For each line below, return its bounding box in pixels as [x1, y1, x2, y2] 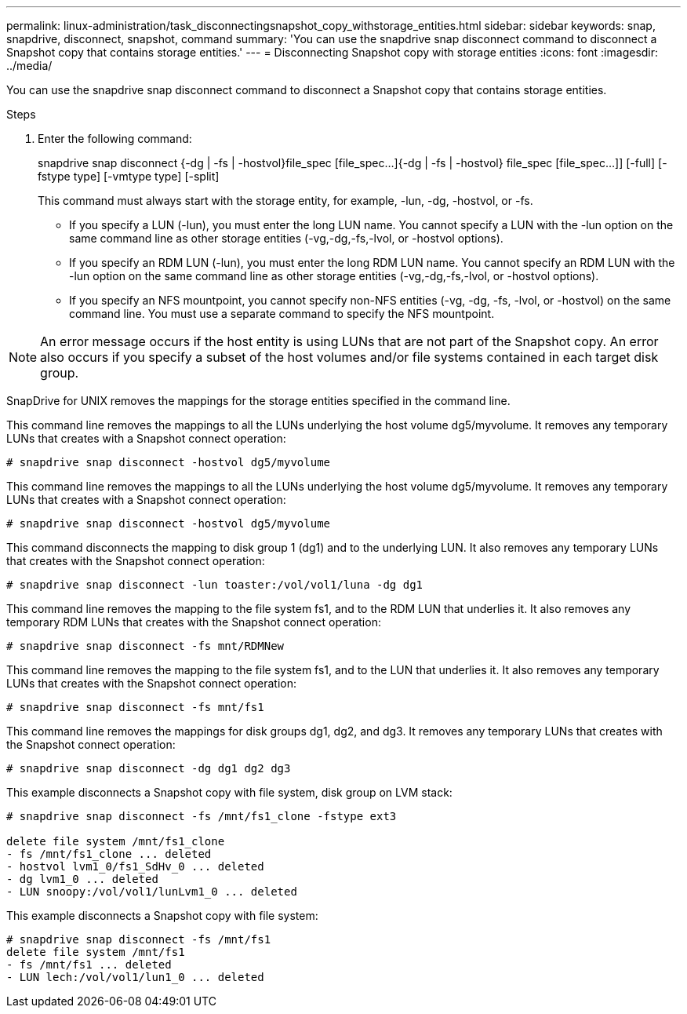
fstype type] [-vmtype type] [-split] [38, 170, 220, 183]
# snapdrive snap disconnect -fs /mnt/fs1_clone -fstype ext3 [6, 810, 397, 823]
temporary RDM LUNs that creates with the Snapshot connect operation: [6, 615, 381, 629]
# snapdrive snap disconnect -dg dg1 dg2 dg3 [6, 762, 291, 775]
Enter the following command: [38, 132, 192, 145]
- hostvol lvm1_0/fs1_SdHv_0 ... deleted [6, 860, 264, 873]
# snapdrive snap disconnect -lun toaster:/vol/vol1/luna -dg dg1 [6, 578, 423, 591]
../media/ [6, 59, 53, 72]
